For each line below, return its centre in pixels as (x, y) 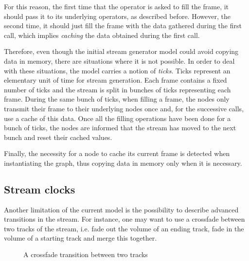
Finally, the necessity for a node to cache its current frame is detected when (117, 153)
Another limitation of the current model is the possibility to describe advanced (121, 209)
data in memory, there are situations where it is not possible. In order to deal (119, 61)
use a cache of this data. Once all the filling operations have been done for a (117, 118)
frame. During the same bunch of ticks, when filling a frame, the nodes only (117, 99)
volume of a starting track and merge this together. (80, 238)
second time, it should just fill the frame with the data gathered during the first (123, 26)
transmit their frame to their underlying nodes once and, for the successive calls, (124, 108)
